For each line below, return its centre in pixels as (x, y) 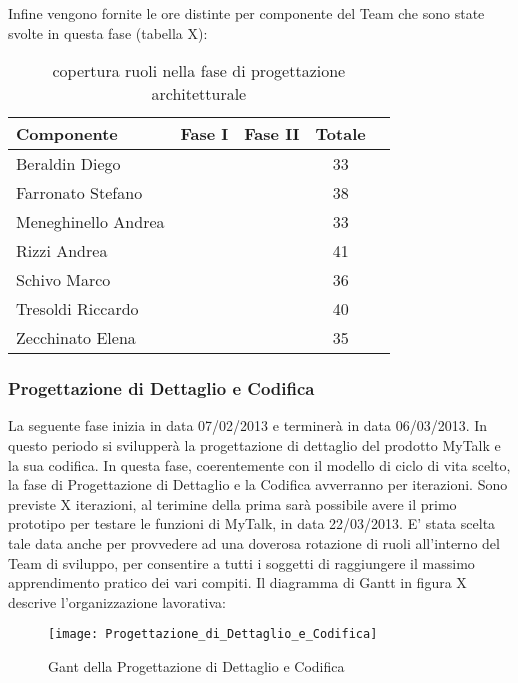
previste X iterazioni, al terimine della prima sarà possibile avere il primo (232, 503)
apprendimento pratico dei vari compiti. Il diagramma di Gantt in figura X (237, 582)
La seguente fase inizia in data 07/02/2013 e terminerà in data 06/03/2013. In (248, 425)
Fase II (272, 134)
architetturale (199, 94)
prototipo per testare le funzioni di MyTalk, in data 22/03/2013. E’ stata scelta (252, 523)
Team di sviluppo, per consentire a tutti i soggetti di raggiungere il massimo (241, 562)
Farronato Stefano (79, 193)
